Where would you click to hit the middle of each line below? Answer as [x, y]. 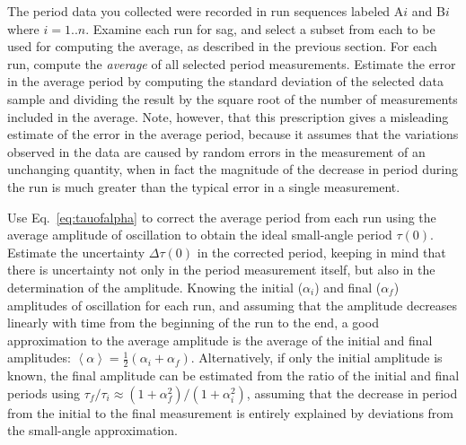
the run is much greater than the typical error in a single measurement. [204, 186]
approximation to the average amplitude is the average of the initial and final [220, 340]
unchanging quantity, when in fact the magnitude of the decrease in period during [233, 169]
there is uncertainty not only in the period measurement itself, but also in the [221, 270]
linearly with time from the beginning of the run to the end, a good [193, 323]
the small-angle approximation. [92, 430]
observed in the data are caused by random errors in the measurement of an [216, 151]
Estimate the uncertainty [76, 252]
